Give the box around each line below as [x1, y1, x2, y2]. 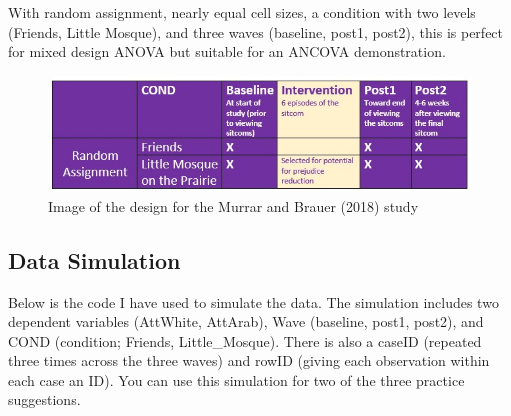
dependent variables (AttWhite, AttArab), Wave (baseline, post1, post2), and [8, 311, 484, 332]
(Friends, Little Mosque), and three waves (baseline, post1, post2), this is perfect [8, 21, 504, 42]
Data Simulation [8, 244, 181, 275]
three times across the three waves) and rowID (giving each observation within [8, 350, 490, 371]
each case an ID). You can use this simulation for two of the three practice [8, 369, 465, 390]
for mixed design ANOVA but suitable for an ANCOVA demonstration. [8, 41, 446, 62]
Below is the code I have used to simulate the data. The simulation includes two [8, 291, 499, 312]
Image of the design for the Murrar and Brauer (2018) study [48, 195, 419, 216]
